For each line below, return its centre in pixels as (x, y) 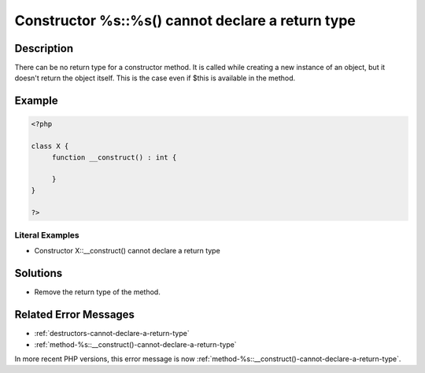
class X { (50, 146)
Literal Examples (47, 235)
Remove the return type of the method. (97, 292)
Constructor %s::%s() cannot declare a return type (185, 20)
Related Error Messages (75, 315)
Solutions (39, 273)
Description (44, 48)
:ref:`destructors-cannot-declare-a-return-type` (112, 334)
